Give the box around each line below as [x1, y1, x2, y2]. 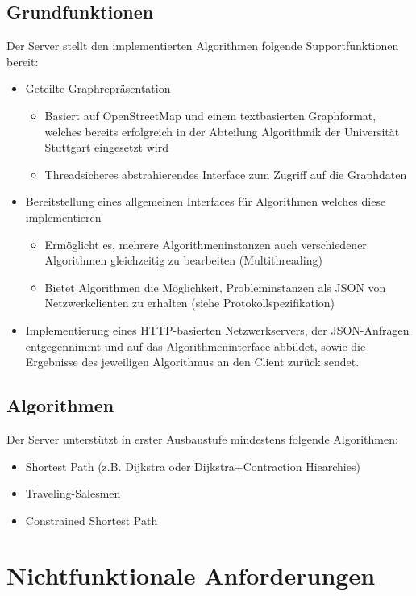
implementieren [25, 208, 102, 225]
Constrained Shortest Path [25, 511, 158, 528]
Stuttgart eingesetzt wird [44, 139, 168, 156]
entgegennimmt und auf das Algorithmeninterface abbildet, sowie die [25, 337, 366, 354]
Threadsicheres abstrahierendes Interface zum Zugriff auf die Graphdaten [44, 165, 407, 182]
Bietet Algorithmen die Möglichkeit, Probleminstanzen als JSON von [44, 278, 386, 295]
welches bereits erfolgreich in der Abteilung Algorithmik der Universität [44, 123, 400, 140]
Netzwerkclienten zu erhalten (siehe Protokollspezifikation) [44, 294, 335, 311]
